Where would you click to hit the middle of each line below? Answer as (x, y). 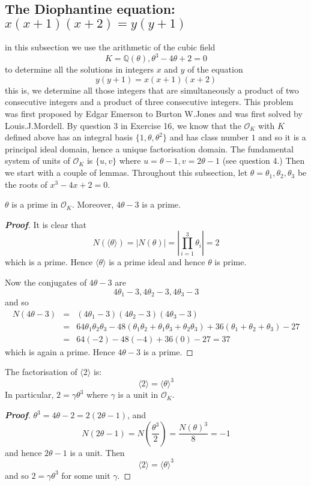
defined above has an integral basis (69, 137)
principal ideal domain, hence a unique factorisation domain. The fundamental (149, 148)
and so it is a (282, 137)
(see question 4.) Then (264, 160)
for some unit (86, 475)
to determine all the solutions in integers (80, 69)
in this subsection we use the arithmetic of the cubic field (110, 47)
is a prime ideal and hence (157, 262)
